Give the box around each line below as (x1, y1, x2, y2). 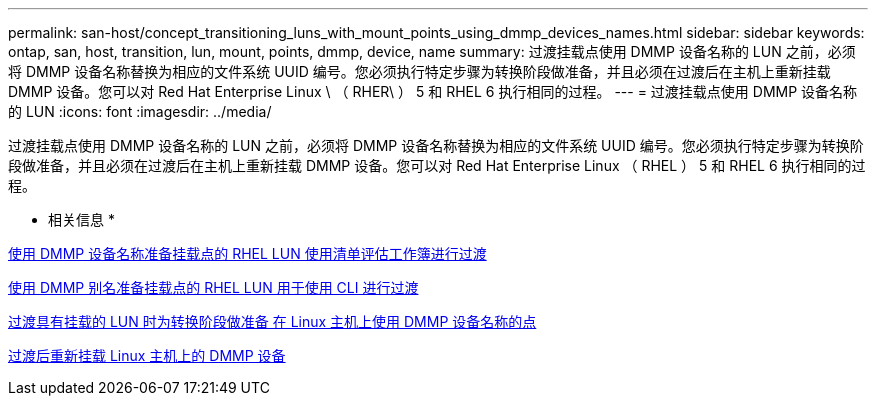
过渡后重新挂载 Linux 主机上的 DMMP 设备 (8, 347, 286, 364)
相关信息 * (48, 211, 115, 228)
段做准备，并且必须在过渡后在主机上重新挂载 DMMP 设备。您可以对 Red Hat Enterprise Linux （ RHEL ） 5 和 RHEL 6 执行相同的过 (8, 157, 866, 174)
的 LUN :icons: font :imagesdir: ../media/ (8, 103, 272, 120)
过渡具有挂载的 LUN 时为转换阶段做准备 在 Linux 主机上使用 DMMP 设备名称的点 (8, 313, 537, 330)
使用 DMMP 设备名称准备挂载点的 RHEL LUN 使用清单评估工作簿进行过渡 (8, 245, 487, 262)
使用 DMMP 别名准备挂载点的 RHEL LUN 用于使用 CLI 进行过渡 (8, 279, 419, 296)
